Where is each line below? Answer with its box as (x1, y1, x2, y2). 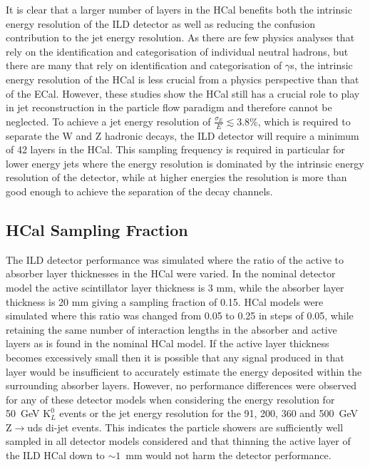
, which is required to (257, 113, 351, 128)
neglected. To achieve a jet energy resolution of (6, 113, 211, 128)
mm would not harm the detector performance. (125, 448, 332, 463)
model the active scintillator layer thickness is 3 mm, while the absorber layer (6, 279, 344, 294)
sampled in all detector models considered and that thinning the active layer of (6, 433, 351, 448)
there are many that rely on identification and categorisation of (6, 58, 282, 73)
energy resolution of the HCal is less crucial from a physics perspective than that (6, 71, 359, 86)
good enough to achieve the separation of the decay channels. (6, 183, 273, 198)
